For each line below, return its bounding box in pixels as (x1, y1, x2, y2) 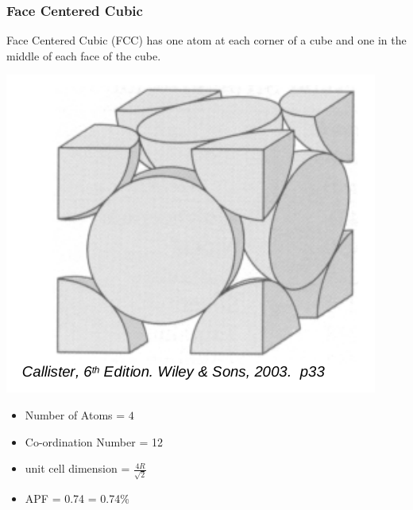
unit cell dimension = (25, 460, 130, 477)
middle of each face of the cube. (6, 47, 161, 64)
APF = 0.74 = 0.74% (25, 489, 129, 506)
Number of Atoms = (25, 407, 125, 423)
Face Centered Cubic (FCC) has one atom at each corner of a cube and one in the (6, 32, 407, 48)
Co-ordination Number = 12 (25, 433, 163, 450)
